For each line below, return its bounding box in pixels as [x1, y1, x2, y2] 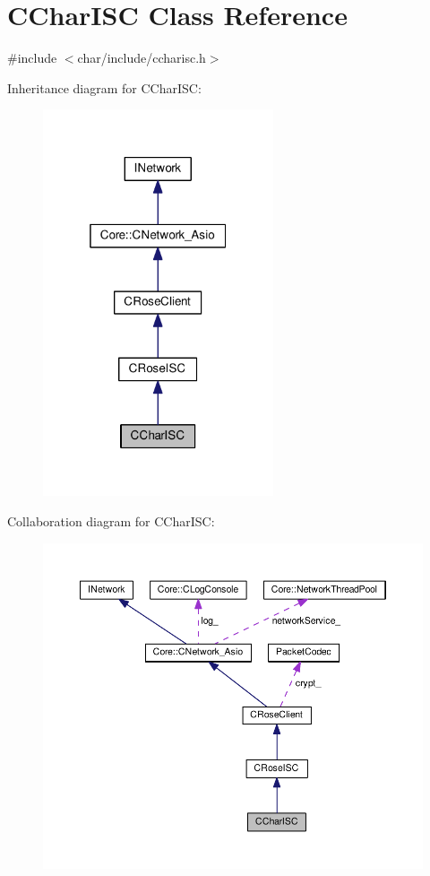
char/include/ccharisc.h [77, 48, 206, 67]
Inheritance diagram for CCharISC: [7, 78, 202, 97]
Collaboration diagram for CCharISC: [7, 511, 215, 530]
